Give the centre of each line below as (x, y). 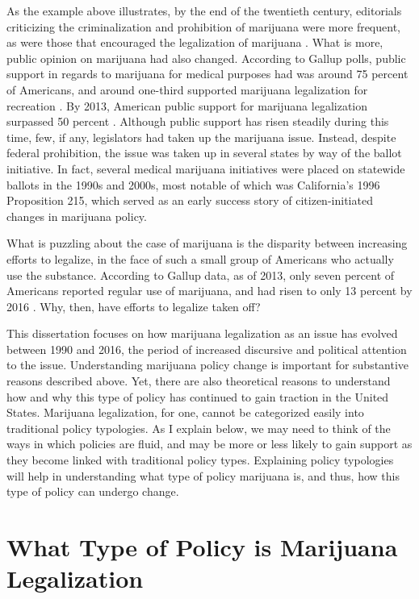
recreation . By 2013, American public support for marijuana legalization (187, 105)
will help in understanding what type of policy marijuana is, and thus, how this (203, 475)
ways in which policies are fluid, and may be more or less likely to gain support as (209, 444)
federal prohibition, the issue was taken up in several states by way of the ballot (204, 153)
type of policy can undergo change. (93, 491)
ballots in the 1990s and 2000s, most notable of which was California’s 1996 (193, 184)
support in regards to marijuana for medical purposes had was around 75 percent (207, 74)
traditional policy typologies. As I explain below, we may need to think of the (199, 428)
